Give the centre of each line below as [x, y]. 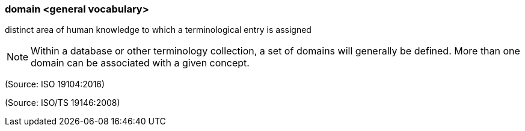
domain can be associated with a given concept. [140, 63]
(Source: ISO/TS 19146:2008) [63, 103]
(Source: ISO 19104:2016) [55, 84]
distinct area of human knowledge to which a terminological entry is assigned [158, 30]
